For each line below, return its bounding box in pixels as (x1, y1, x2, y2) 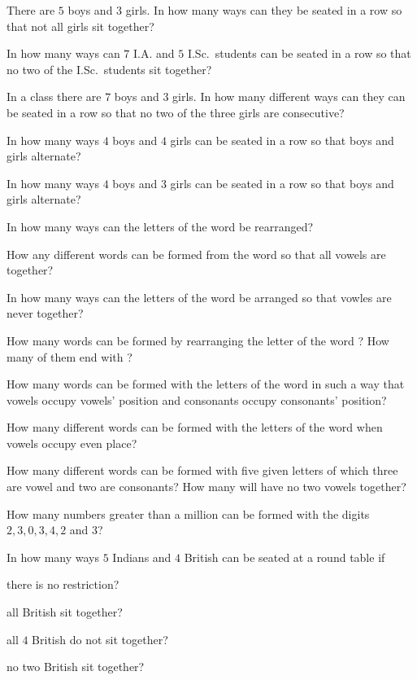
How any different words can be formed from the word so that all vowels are (7, 245, 386, 262)
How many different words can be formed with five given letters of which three (7, 462, 398, 479)
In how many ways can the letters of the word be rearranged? (7, 217, 314, 235)
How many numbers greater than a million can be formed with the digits (7, 505, 370, 522)
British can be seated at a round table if (184, 548, 385, 565)
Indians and (112, 548, 172, 565)
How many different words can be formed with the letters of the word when (7, 419, 383, 436)
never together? (7, 305, 84, 322)
